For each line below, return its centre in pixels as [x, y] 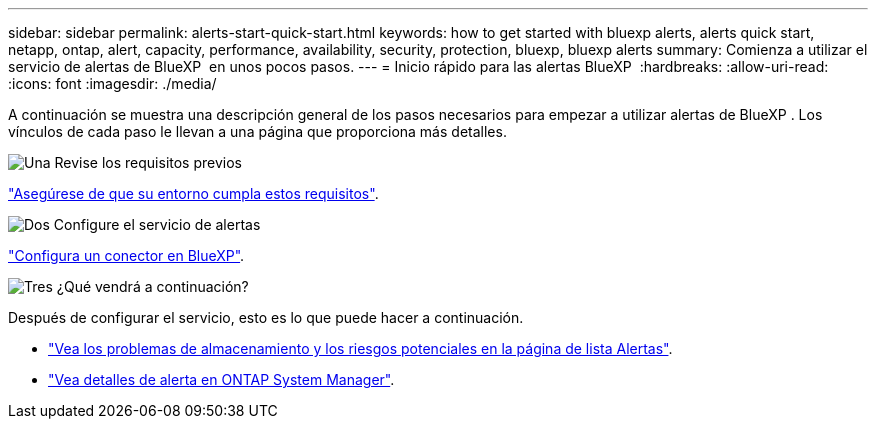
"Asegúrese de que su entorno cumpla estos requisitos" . [193, 193]
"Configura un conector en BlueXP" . [126, 255]
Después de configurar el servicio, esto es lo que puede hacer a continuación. [266, 317]
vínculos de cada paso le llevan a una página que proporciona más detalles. [257, 131]
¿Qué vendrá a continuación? [152, 286]
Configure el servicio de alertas [157, 224]
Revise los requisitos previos [148, 162]
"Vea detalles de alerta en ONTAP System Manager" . [221, 379]
